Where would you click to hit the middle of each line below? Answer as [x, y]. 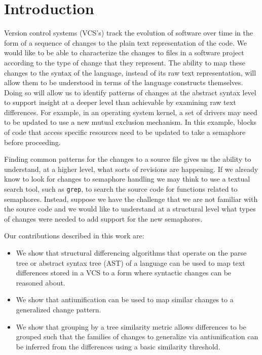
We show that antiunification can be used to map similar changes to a [125, 299]
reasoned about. [41, 282]
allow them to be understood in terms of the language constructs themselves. [124, 82]
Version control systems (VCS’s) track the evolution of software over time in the [128, 33]
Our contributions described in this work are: [74, 236]
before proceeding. [32, 142]
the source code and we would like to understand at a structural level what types [130, 209]
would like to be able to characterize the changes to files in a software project [124, 52]
